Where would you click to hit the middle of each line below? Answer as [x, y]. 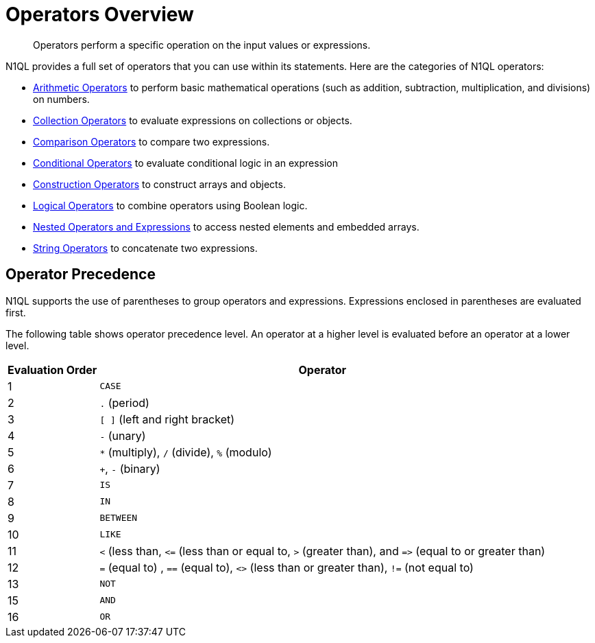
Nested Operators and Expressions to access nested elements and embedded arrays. [226, 226]
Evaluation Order [52, 370]
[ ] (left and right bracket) [167, 419]
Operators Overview [100, 14]
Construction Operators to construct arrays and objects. [159, 184]
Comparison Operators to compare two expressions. [151, 141]
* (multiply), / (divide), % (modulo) [186, 452]
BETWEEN [119, 518]
